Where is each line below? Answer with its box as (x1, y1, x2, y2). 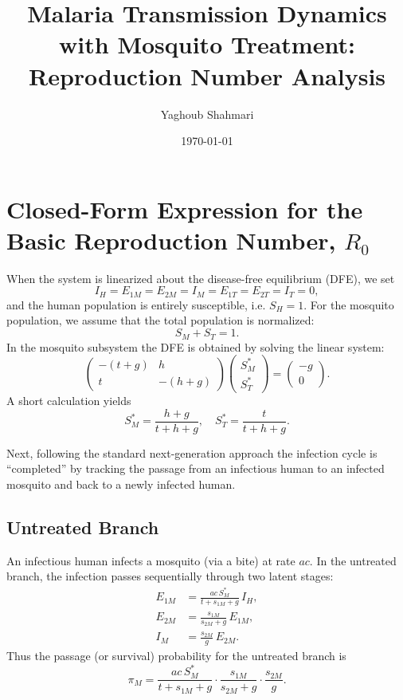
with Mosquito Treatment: (59, 28, 355, 61)
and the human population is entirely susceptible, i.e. (6, 296, 266, 313)
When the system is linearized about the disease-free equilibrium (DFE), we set (6, 269, 395, 286)
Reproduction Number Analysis (28, 59, 386, 92)
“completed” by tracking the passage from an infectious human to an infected (6, 460, 385, 477)
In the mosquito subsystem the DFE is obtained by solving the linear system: (6, 338, 385, 355)
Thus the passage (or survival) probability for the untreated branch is (6, 647, 346, 664)
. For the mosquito (303, 296, 394, 313)
